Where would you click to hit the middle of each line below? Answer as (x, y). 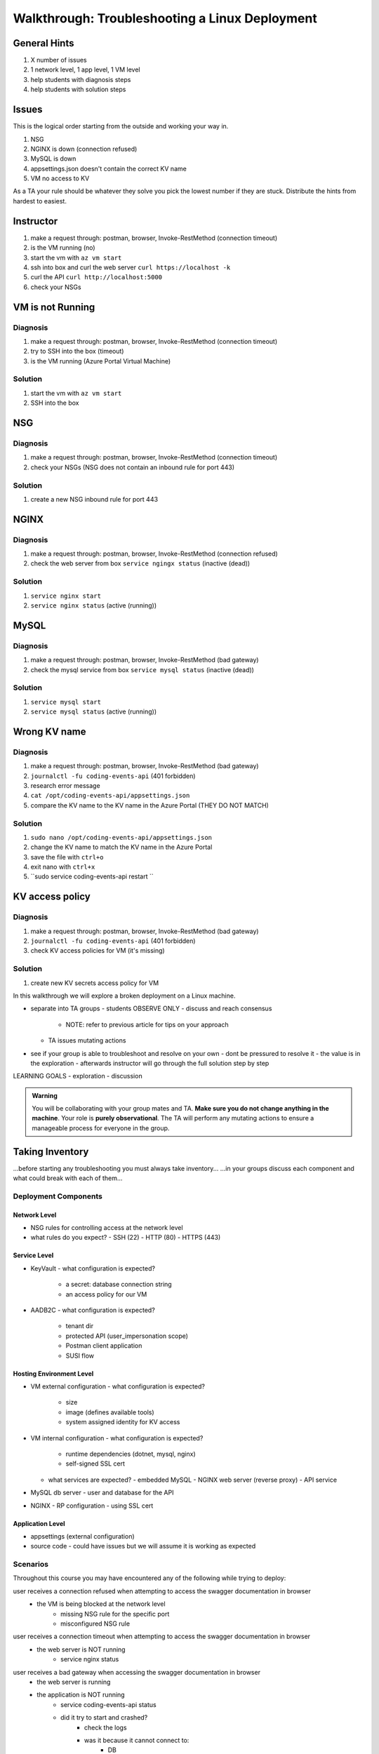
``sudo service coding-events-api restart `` (92, 876)
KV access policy (52, 897)
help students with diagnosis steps (81, 79)
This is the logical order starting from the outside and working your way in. (121, 126)
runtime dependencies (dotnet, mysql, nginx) (131, 1454)
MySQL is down (53, 159)
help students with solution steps (78, 89)
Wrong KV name (50, 731)
